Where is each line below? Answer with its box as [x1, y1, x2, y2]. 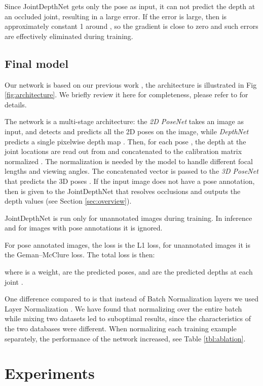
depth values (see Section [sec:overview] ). [5, 196, 132, 206]
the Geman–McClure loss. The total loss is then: [5, 249, 155, 260]
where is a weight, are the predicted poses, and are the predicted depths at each [5, 266, 253, 277]
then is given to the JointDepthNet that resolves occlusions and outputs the [5, 185, 241, 196]
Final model [5, 55, 68, 71]
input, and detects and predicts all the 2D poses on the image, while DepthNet [5, 126, 249, 136]
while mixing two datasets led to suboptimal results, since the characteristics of [5, 313, 251, 324]
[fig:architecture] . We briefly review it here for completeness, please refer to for [5, 89, 248, 100]
